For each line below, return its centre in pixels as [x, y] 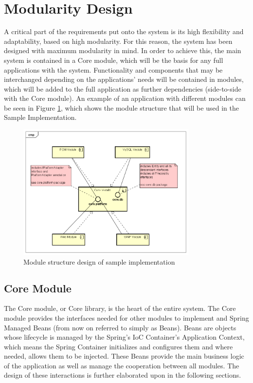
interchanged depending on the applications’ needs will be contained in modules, [124, 79]
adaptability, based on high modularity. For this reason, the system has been [118, 41]
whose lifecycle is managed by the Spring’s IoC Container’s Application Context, [124, 337]
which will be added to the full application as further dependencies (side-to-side [123, 88]
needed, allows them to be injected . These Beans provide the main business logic [124, 356]
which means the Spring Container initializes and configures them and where [118, 346]
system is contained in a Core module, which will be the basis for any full [114, 60]
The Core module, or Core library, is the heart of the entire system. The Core [120, 308]
